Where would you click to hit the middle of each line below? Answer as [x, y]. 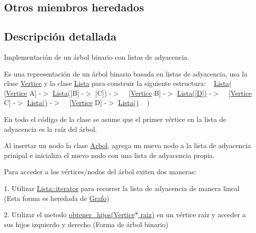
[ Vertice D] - [88, 102]
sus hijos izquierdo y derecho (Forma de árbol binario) [86, 224]
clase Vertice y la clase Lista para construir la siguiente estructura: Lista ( [118, 83]
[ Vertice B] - [147, 93]
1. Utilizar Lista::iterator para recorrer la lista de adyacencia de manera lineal [122, 188]
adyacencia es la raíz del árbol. [50, 129]
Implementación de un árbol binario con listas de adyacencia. [97, 57]
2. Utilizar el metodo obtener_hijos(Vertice [69, 214]
